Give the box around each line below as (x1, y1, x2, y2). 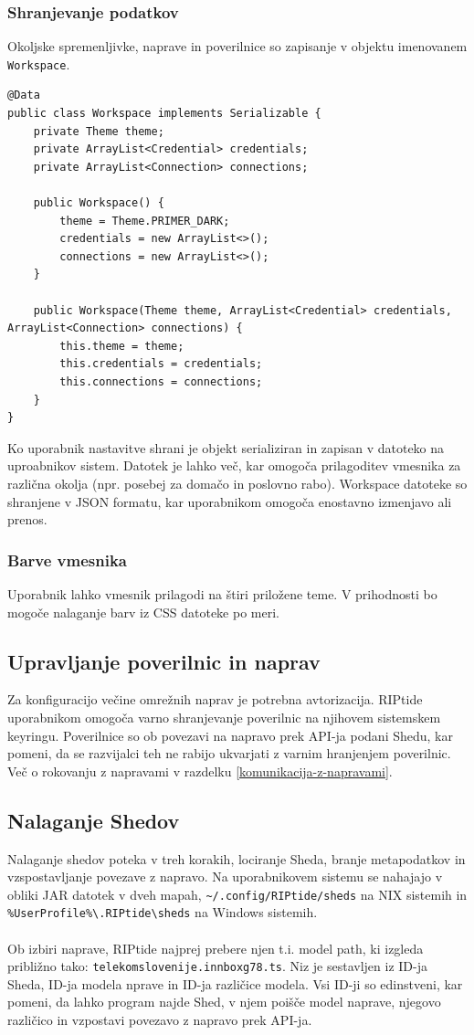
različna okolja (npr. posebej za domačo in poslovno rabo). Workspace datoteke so (7, 473, 468, 492)
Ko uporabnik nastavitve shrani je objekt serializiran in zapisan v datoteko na (7, 438, 445, 457)
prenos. (7, 510, 47, 529)
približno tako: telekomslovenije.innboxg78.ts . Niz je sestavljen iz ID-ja (7, 956, 427, 976)
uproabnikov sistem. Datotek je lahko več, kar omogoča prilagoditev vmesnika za (7, 456, 461, 475)
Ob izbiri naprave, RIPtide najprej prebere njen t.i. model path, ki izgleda (7, 938, 424, 957)
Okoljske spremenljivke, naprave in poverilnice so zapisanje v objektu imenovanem (7, 37, 468, 56)
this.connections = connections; (59, 375, 263, 388)
